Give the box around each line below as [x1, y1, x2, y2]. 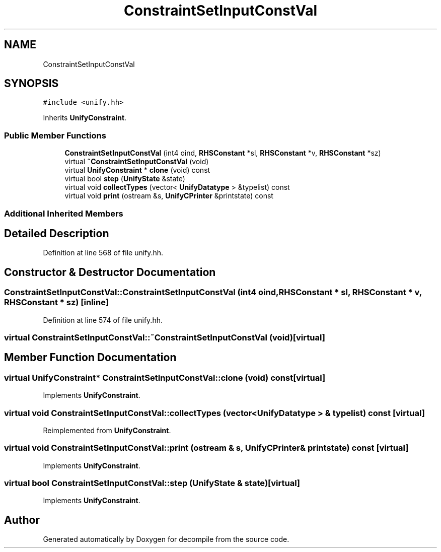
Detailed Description [4, 227, 109, 240]
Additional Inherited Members [4, 208, 123, 219]
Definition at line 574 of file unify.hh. [43, 315, 163, 324]
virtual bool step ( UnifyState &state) [64, 174, 185, 183]
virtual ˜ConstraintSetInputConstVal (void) [64, 157, 209, 166]
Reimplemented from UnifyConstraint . [43, 426, 171, 435]
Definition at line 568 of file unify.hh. [43, 248, 164, 257]
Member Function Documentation [4, 351, 177, 364]
